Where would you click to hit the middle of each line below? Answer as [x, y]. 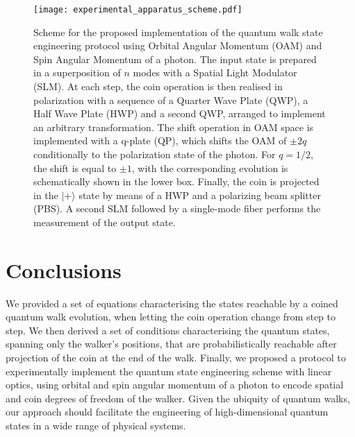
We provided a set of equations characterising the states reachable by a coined [172, 303]
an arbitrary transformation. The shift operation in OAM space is [174, 127]
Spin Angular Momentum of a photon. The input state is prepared [175, 59]
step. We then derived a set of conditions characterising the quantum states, [168, 330]
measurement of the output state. [105, 222]
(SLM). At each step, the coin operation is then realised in [158, 86]
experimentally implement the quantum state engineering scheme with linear [169, 371]
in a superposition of [77, 72]
